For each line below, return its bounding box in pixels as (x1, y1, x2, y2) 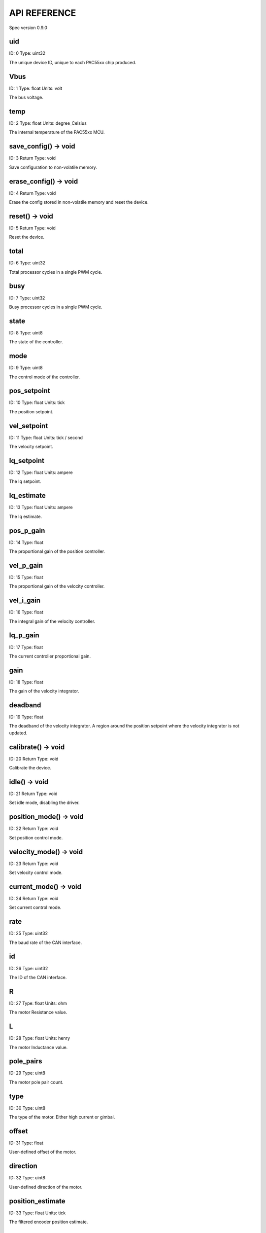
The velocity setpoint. (9, 444, 54, 450)
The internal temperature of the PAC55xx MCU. (9, 129, 105, 135)
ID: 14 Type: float (9, 539, 44, 545)
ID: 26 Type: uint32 (9, 965, 48, 971)
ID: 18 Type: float (9, 679, 44, 685)
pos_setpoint (9, 387, 50, 395)
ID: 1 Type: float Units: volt (9, 85, 63, 91)
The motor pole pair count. (9, 1079, 64, 1085)
